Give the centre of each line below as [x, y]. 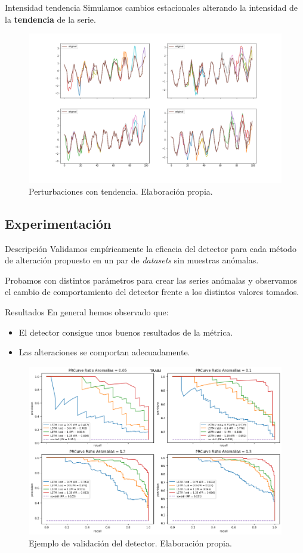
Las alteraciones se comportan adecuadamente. [104, 352]
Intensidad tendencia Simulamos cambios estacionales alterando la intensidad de [151, 7]
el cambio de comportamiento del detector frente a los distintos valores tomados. [152, 292]
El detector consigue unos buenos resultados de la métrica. [126, 332]
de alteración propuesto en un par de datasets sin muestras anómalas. [132, 260]
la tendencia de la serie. [50, 19]
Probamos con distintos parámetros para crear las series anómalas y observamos [151, 280]
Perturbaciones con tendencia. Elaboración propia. [121, 191]
